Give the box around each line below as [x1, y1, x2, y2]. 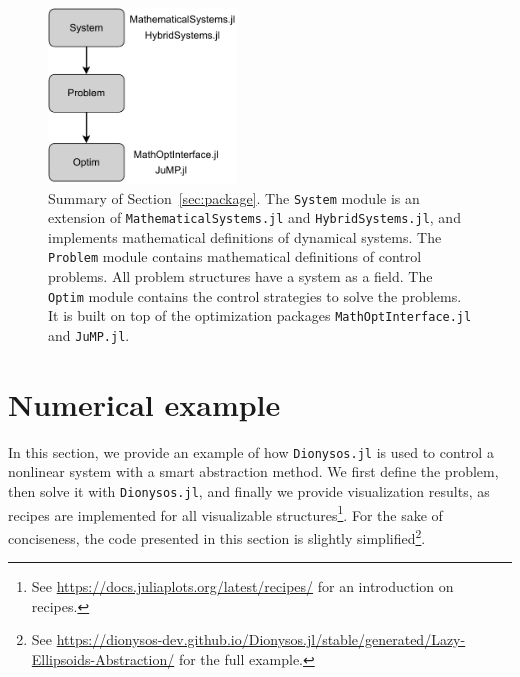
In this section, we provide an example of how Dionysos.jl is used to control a [8, 441, 494, 462]
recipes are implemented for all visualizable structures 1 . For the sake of [8, 501, 443, 525]
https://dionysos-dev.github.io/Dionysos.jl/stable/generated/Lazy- [56, 629, 466, 650]
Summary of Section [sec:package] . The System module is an [48, 187, 420, 208]
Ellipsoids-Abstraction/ [31, 648, 175, 669]
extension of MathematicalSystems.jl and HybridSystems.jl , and [48, 207, 461, 228]
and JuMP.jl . [48, 325, 130, 345]
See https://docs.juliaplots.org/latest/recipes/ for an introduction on [31, 576, 454, 597]
